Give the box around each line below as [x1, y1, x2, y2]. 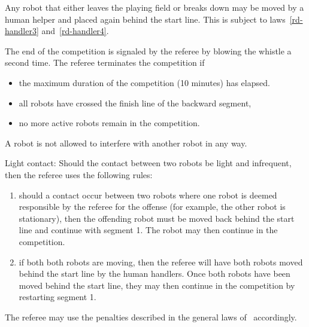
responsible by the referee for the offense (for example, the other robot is [19, 200, 286, 213]
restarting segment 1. [19, 291, 96, 303]
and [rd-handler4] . [41, 25, 109, 37]
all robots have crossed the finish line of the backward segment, [19, 96, 252, 109]
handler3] [5, 25, 39, 37]
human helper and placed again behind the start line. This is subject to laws [5, 13, 286, 25]
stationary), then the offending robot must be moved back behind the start [19, 212, 295, 224]
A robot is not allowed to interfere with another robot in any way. [5, 136, 247, 149]
